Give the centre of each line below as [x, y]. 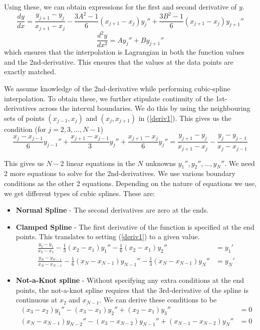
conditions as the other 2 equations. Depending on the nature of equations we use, [130, 183]
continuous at [37, 300]
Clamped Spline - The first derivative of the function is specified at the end [135, 226]
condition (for [25, 129]
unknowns [161, 163]
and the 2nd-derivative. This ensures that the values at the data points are [119, 61]
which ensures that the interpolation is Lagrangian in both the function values [124, 52]
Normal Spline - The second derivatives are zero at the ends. [112, 210]
